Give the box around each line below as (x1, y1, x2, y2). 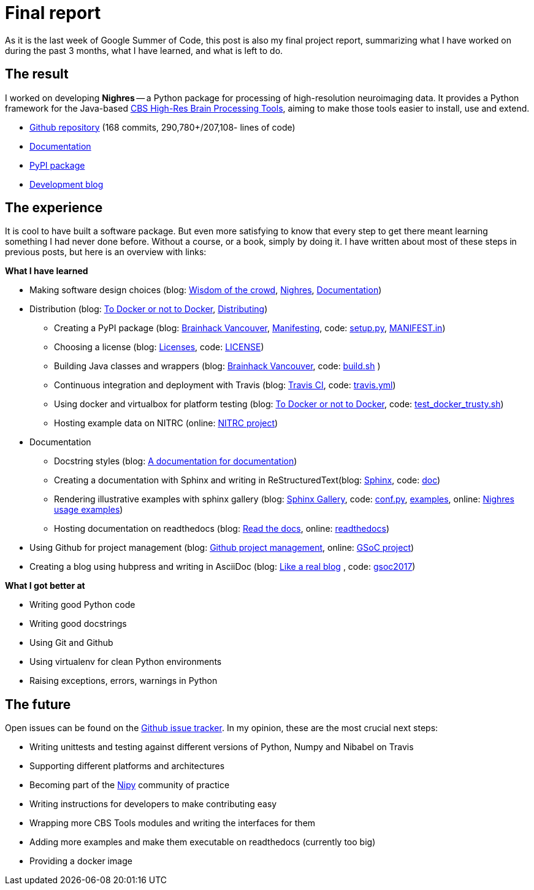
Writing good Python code (29, 599, 135, 610)
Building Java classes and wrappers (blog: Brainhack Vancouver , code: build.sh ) (54, 361, 381, 372)
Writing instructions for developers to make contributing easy (29, 799, 277, 810)
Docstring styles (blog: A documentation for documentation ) (54, 456, 297, 467)
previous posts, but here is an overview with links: (5, 247, 207, 258)
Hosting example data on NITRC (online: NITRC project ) (54, 418, 278, 429)
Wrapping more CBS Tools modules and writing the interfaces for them (29, 818, 316, 829)
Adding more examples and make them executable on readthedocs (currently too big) (29, 837, 376, 848)
